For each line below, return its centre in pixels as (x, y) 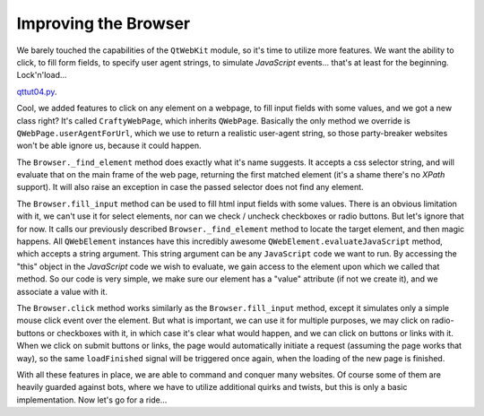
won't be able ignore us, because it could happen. (109, 146)
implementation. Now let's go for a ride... (92, 400)
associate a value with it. (62, 291)
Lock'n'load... (42, 75)
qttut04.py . (37, 91)
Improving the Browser (104, 23)
